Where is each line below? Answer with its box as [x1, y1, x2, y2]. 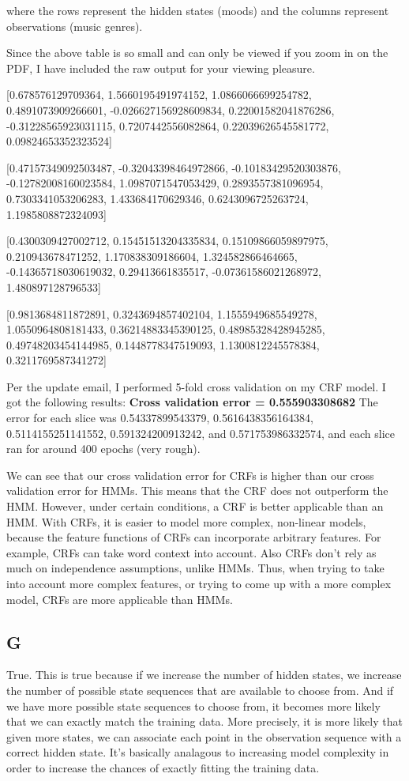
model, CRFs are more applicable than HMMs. [6, 590, 233, 607]
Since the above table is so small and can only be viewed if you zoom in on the [6, 44, 388, 61]
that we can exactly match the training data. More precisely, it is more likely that [6, 713, 403, 730]
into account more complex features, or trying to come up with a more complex [6, 575, 392, 591]
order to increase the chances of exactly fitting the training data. [6, 759, 320, 775]
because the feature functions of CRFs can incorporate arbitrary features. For [6, 529, 381, 545]
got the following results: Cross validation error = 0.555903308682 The [6, 394, 378, 410]
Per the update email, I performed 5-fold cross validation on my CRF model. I [6, 378, 386, 394]
